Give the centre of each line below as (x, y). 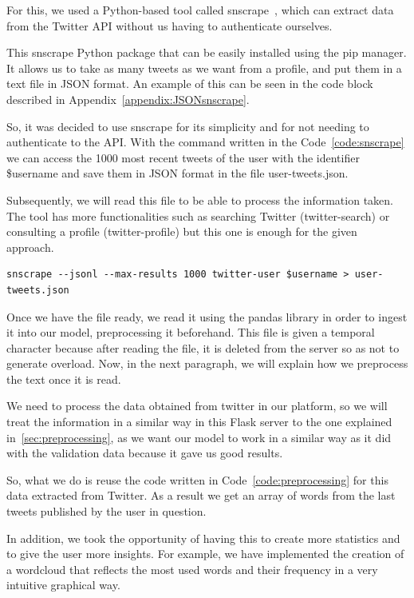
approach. (30, 247)
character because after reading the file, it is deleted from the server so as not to (203, 347)
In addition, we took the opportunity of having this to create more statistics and (203, 538)
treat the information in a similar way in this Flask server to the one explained (199, 422)
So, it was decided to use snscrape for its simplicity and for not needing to (188, 126)
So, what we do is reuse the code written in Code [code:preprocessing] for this (197, 479)
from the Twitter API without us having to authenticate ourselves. (170, 25)
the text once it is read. (64, 379)
